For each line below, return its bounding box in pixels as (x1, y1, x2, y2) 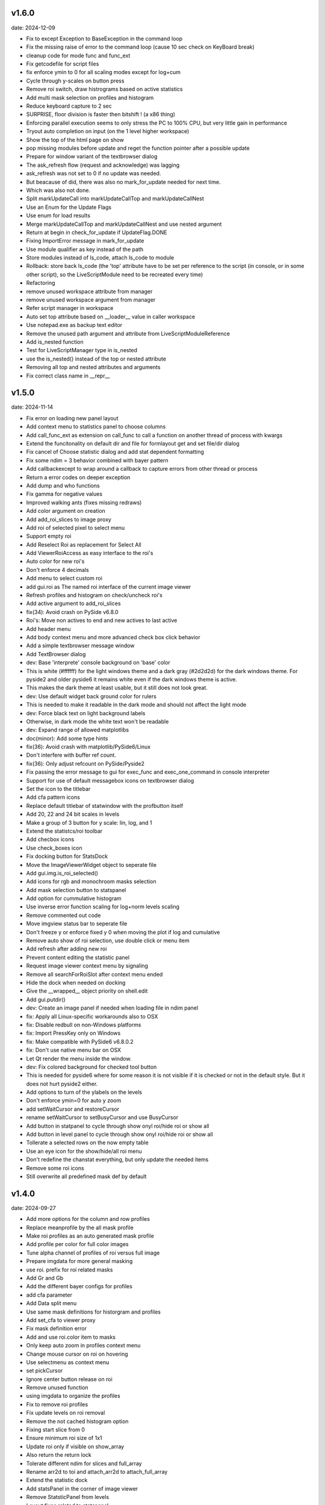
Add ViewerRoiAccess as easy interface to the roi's (26, 550, 153, 557)
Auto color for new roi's (26, 557, 85, 565)
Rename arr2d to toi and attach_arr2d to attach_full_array (26, 1468, 168, 1475)
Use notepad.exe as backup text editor (26, 321, 123, 329)
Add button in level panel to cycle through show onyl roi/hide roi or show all (26, 1131, 213, 1138)
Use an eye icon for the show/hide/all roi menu (26, 1147, 142, 1155)
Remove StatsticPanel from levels (26, 1494, 110, 1501)
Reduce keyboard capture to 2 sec (26, 102, 112, 110)
